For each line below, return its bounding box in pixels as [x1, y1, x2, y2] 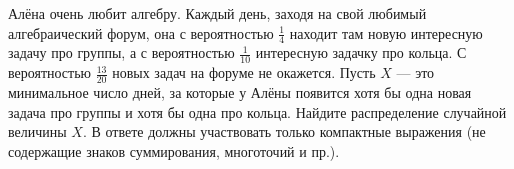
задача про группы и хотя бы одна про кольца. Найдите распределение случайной [8, 101, 507, 122]
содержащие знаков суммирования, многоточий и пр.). [8, 140, 340, 161]
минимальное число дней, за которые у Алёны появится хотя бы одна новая [8, 82, 472, 103]
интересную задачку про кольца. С [255, 42, 467, 63]
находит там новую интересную [289, 22, 483, 43]
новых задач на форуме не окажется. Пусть [112, 62, 376, 83]
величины [8, 121, 67, 142]
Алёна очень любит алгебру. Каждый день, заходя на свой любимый [8, 3, 427, 23]
